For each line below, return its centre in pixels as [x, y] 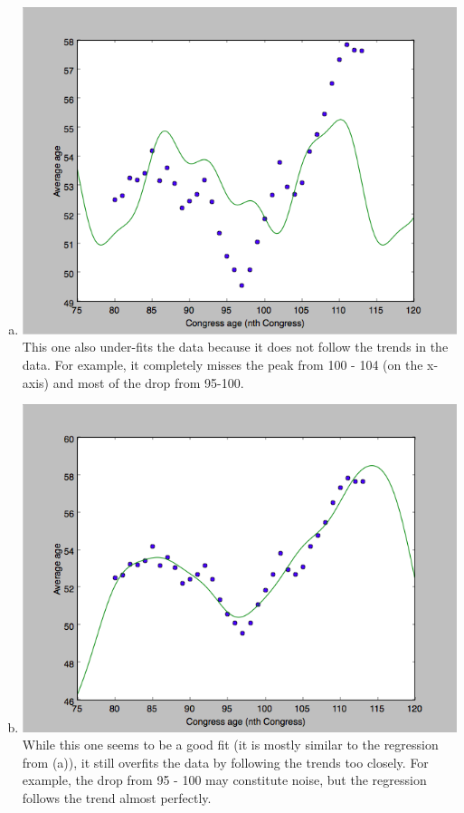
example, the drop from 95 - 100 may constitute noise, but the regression [224, 780]
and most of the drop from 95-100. [148, 382]
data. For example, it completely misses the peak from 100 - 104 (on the [223, 365]
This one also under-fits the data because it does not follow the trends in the [235, 347]
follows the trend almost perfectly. [117, 797]
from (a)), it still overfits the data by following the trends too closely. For [225, 762]
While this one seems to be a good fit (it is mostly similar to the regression [230, 745]
